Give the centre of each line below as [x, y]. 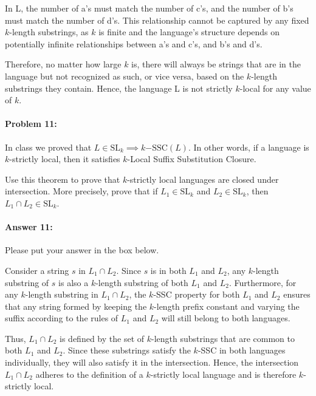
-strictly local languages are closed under [203, 179]
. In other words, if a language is [249, 147]
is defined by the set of [102, 338]
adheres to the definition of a [89, 374]
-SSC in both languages [242, 350]
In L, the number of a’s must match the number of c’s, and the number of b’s [149, 8]
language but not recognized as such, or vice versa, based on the [125, 76]
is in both [168, 270]
